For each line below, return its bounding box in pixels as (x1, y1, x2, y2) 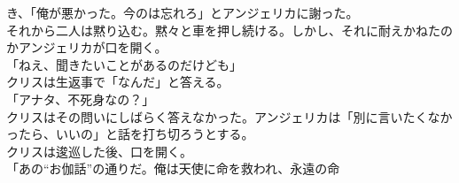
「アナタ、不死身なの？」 (6, 89, 155, 108)
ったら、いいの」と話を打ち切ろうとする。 (6, 125, 254, 143)
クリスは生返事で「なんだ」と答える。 (6, 72, 229, 91)
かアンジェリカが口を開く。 (6, 38, 167, 57)
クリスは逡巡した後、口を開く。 (6, 141, 192, 160)
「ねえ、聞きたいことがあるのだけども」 (6, 55, 242, 73)
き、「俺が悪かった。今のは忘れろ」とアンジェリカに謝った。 (6, 4, 359, 21)
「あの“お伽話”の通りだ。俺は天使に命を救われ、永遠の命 (6, 159, 340, 178)
